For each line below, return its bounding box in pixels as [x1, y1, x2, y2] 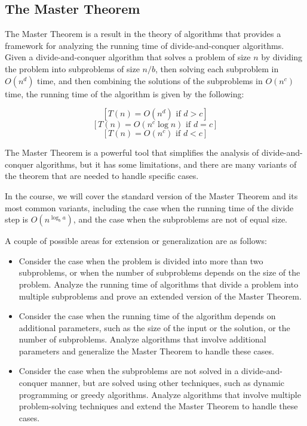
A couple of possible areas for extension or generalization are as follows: [5, 234, 267, 247]
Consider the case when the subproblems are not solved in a [19, 365, 239, 377]
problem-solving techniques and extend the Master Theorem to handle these [19, 400, 298, 412]
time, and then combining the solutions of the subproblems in [37, 74, 263, 87]
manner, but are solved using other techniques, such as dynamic [50, 376, 285, 389]
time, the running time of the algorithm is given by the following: [5, 87, 244, 100]
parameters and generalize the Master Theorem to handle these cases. [19, 344, 274, 357]
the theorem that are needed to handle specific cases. [5, 169, 199, 182]
